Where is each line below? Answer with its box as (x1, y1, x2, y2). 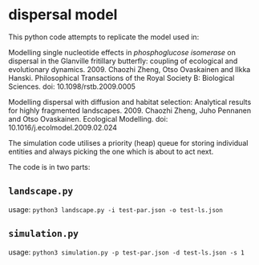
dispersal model (8, 6, 118, 24)
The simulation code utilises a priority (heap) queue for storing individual (8, 138, 249, 147)
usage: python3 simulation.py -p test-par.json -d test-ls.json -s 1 (8, 247, 245, 257)
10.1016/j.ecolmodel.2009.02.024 (8, 122, 118, 132)
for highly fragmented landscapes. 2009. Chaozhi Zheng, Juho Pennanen (8, 106, 251, 115)
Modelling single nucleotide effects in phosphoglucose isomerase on (8, 47, 237, 57)
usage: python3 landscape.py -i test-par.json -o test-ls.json (8, 204, 223, 214)
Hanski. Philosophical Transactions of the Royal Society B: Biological (8, 73, 235, 82)
